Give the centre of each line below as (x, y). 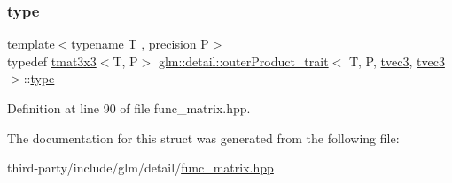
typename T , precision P (140, 44)
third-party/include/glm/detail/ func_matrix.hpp (140, 168)
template (31, 44)
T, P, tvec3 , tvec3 (397, 61)
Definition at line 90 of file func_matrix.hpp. (129, 108)
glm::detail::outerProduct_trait (243, 61)
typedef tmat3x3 (52, 61)
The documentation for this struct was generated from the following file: (203, 137)
